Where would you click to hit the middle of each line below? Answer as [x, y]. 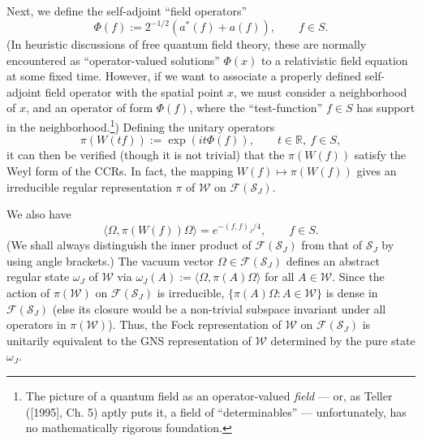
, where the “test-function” [256, 108]
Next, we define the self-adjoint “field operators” [127, 11]
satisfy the [380, 155]
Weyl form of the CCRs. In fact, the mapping [120, 170]
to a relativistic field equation [335, 60]
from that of [332, 245]
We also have [39, 214]
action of [28, 292]
